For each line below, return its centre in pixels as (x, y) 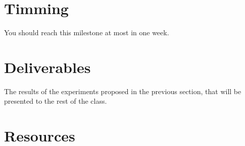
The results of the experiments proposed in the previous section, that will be (123, 91)
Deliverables (47, 67)
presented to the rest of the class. (56, 101)
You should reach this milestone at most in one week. (87, 32)
